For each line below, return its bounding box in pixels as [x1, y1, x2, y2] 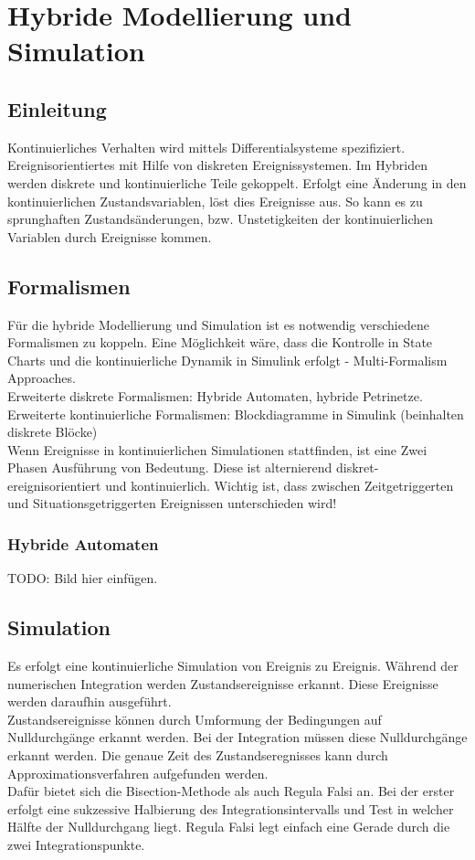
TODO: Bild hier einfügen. [7, 568, 158, 588]
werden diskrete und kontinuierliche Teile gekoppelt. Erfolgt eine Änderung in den [7, 173, 467, 192]
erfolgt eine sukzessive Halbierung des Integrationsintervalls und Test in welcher [7, 799, 454, 818]
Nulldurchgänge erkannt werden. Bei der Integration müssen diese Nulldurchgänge [7, 727, 468, 747]
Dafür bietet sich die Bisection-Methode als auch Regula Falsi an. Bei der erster [7, 781, 455, 801]
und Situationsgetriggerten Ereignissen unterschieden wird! [7, 494, 337, 513]
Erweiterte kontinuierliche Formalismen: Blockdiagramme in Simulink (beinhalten [7, 404, 464, 423]
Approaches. [7, 368, 76, 388]
